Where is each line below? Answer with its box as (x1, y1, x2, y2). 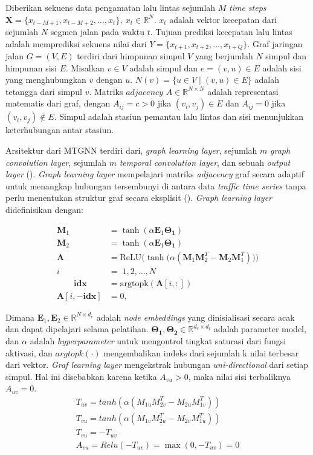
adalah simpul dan (129, 61, 198, 74)
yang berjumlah (195, 50, 253, 62)
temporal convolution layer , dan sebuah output (119, 155, 291, 168)
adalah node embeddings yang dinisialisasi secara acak (96, 310, 295, 323)
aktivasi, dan (5, 346, 53, 359)
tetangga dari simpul (5, 85, 82, 97)
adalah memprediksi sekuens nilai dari (5, 37, 147, 50)
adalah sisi (262, 61, 302, 74)
